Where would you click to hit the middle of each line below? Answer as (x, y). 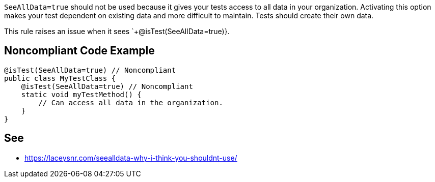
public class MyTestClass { (60, 78)
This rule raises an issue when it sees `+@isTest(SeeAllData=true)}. (117, 31)
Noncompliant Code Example (79, 51)
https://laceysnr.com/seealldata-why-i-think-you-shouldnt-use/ (131, 158)
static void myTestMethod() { (81, 94)
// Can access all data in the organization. (131, 102)
